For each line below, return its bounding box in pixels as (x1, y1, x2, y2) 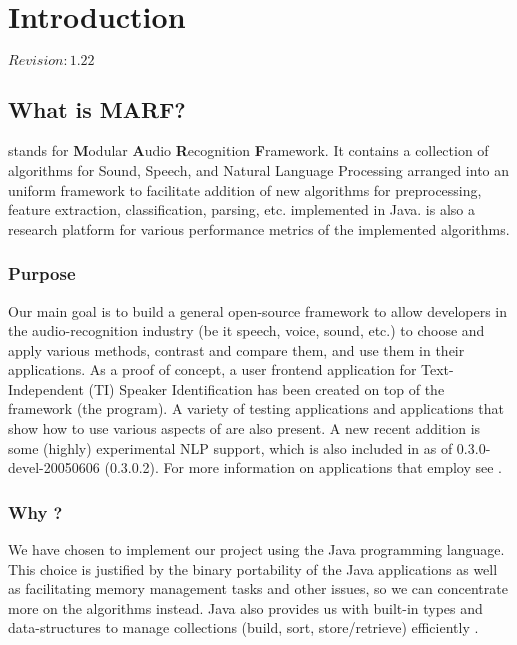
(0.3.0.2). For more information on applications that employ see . (104, 457, 502, 478)
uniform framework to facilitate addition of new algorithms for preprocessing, (8, 179, 482, 200)
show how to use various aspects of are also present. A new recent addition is (8, 418, 481, 439)
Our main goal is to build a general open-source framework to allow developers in (8, 300, 508, 321)
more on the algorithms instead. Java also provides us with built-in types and (8, 597, 483, 618)
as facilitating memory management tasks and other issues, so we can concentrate (8, 578, 508, 599)
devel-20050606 (8, 457, 100, 478)
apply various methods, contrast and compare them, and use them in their (8, 339, 465, 360)
